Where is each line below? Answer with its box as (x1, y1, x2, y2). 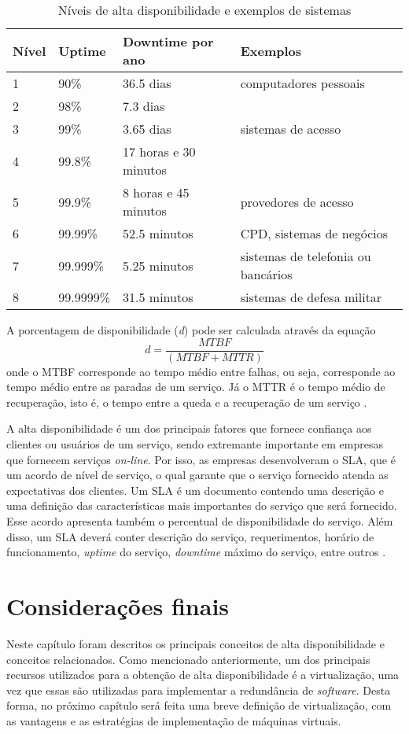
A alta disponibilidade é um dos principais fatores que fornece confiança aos (6, 420, 372, 437)
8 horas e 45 (123, 183, 190, 201)
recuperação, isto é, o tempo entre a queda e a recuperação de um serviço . (6, 393, 367, 410)
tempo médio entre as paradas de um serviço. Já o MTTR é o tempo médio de (6, 378, 385, 395)
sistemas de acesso (240, 120, 341, 138)
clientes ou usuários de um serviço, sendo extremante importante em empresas (6, 436, 383, 452)
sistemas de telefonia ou (240, 247, 371, 265)
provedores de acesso (240, 192, 354, 211)
